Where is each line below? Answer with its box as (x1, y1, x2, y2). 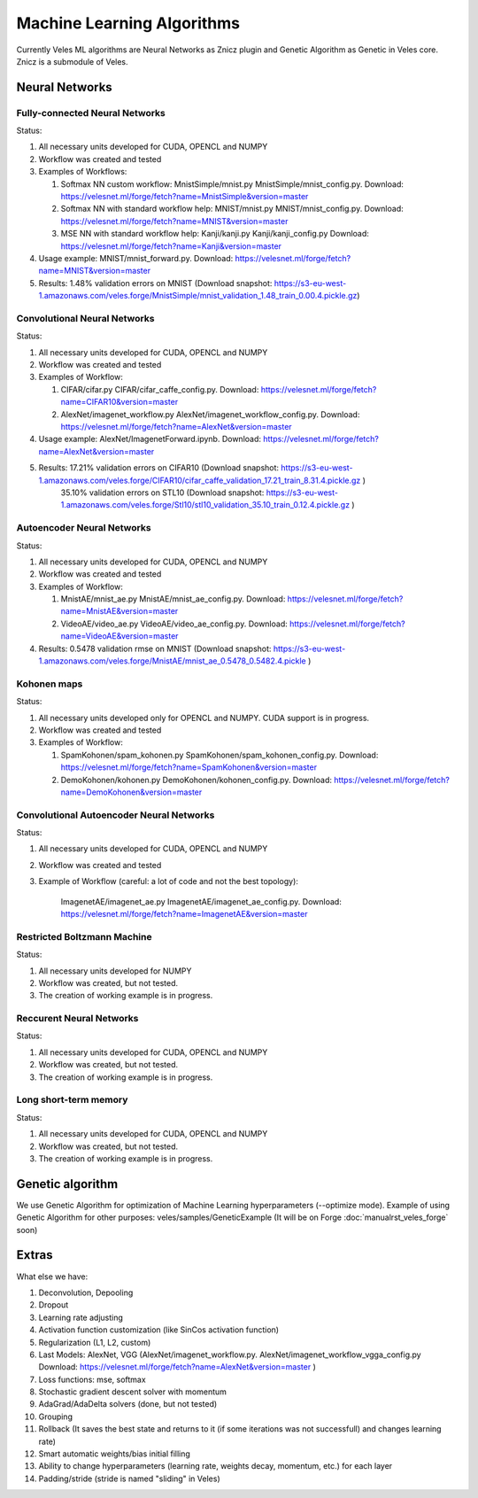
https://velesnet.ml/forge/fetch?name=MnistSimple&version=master (60, 191, 309, 202)
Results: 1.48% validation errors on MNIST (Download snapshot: (38, 277, 273, 288)
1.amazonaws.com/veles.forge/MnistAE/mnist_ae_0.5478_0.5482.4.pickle (38, 656, 307, 666)
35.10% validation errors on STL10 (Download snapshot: (60, 487, 265, 498)
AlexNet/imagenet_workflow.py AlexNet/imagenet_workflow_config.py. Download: (60, 408, 360, 420)
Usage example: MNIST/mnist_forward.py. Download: (38, 253, 234, 263)
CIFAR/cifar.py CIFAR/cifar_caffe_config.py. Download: (60, 384, 259, 394)
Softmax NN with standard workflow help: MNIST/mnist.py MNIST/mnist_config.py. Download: (60, 204, 404, 214)
